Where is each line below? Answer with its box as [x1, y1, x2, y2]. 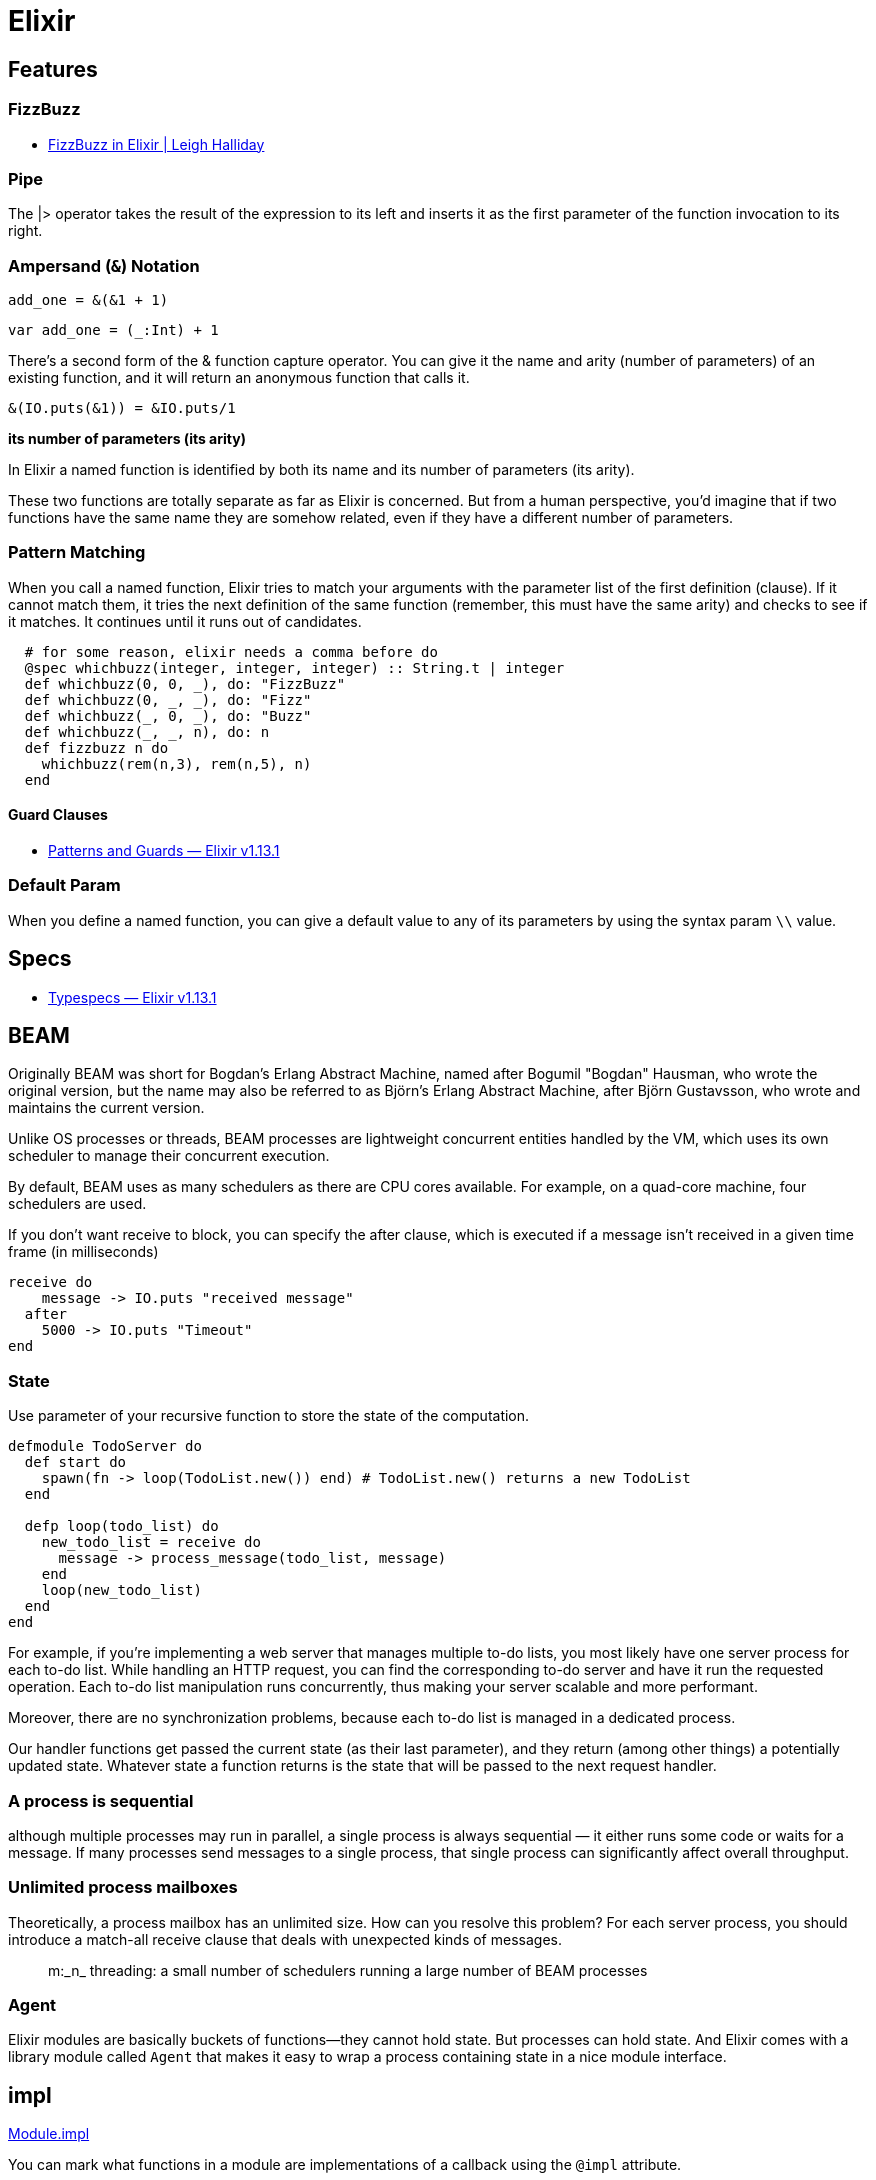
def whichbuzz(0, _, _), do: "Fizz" [24, 691, 312, 708]
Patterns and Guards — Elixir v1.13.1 [48, 842, 280, 860]
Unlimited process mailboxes [8, 1877, 238, 1898]
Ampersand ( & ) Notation [8, 255, 200, 276]
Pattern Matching [8, 542, 146, 563]
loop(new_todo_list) [41, 1582, 202, 1599]
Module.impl [8, 2125, 90, 2143]
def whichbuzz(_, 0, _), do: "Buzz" [24, 707, 312, 724]
